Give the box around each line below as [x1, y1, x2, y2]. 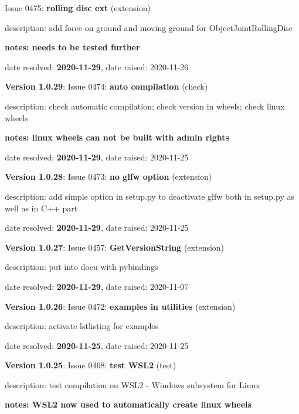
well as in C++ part [5, 201, 78, 214]
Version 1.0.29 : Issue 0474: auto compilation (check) [5, 80, 208, 93]
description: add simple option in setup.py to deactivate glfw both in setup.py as [5, 190, 294, 202]
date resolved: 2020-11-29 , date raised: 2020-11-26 [5, 60, 189, 73]
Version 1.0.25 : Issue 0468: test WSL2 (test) [5, 359, 176, 371]
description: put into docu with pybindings [5, 261, 158, 273]
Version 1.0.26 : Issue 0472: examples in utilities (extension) [5, 300, 236, 312]
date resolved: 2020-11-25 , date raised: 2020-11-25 [5, 339, 189, 351]
